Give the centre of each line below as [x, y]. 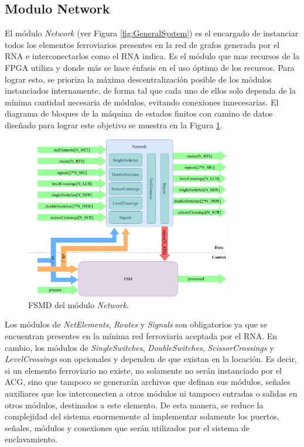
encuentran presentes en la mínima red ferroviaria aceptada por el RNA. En [141, 335]
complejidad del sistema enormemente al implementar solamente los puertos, [142, 416]
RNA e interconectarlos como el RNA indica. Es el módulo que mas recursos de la [152, 56]
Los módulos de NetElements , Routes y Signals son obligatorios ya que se [136, 324]
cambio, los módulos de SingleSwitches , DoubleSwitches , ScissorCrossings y [139, 347]
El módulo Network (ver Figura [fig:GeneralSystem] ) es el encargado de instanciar [152, 33]
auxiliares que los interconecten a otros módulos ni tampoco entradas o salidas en [151, 393]
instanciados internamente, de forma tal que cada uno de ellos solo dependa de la [150, 91]
